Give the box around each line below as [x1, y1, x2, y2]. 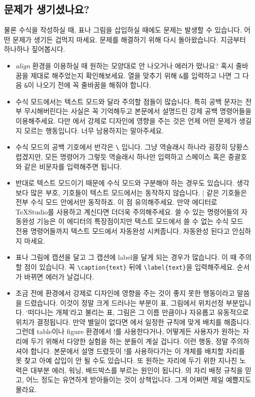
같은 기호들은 [206, 187, 247, 197]
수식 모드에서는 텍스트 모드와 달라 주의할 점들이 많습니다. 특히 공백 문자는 [15, 96, 243, 106]
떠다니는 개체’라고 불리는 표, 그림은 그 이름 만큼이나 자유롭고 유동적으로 [28, 307, 249, 317]
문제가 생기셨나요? [4, 1, 90, 17]
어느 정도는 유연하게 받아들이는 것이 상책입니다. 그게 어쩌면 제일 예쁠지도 [26, 374, 252, 385]
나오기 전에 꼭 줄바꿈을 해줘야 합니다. [36, 80, 151, 90]
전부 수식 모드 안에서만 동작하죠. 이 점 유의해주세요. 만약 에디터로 [15, 197, 218, 207]
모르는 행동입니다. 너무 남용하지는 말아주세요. [24, 125, 164, 135]
